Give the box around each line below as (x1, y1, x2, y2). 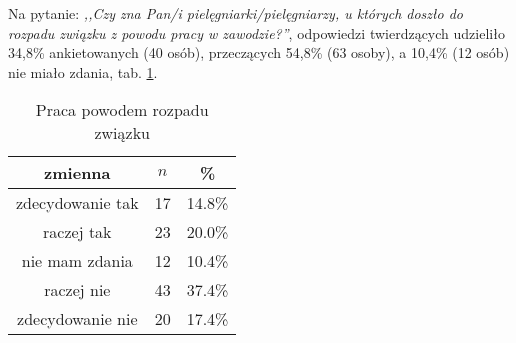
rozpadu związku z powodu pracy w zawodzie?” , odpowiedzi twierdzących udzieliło (8, 22, 505, 43)
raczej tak (43, 220, 112, 244)
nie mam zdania (21, 249, 133, 273)
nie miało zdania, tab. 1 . (8, 61, 158, 82)
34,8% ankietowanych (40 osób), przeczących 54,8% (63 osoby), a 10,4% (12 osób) (8, 42, 510, 63)
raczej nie (44, 278, 111, 302)
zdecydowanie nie (17, 307, 138, 331)
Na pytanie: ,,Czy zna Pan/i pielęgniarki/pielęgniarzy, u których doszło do (8, 3, 464, 23)
